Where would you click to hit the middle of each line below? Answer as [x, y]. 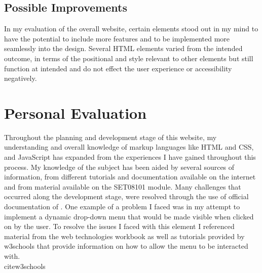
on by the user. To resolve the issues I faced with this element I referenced [119, 226]
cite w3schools [25, 266]
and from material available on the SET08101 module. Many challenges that [123, 186]
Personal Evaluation [76, 112]
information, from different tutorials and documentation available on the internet [130, 177]
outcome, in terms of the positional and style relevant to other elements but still [129, 58]
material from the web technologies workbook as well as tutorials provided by [124, 236]
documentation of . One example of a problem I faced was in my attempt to [122, 207]
